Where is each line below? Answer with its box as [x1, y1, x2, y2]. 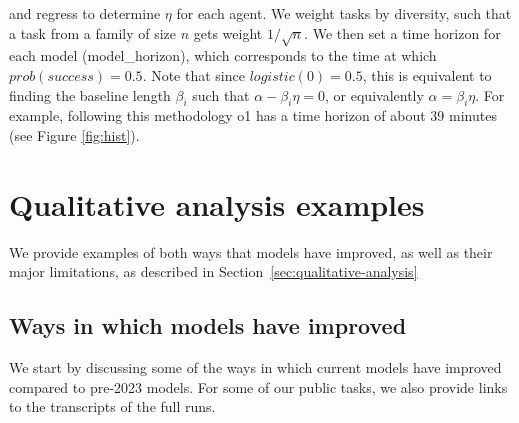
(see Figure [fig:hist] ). [9, 124, 140, 145]
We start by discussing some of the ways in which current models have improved [9, 357, 502, 378]
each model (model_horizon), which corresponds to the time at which [9, 45, 437, 66]
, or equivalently [325, 84, 424, 105]
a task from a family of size [9, 22, 177, 43]
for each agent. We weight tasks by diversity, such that [176, 3, 512, 23]
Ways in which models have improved [9, 310, 407, 341]
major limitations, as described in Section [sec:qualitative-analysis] [9, 261, 418, 282]
